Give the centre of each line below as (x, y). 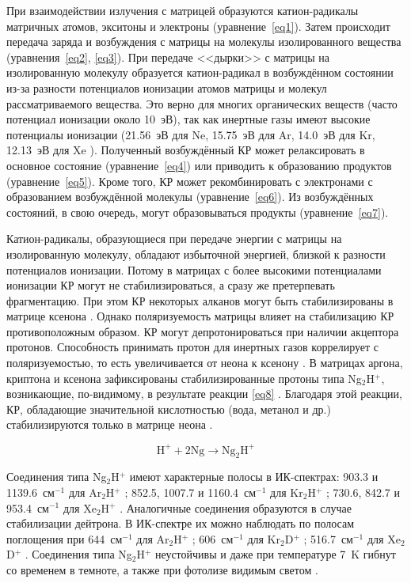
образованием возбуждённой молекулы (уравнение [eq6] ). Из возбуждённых (190, 197)
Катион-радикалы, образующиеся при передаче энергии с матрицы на (174, 238)
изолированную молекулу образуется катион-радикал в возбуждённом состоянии (200, 72)
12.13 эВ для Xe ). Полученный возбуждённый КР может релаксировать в (186, 150)
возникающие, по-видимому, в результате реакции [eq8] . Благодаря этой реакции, (204, 394)
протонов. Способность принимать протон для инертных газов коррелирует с (192, 347)
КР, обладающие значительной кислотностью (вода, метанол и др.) (169, 409)
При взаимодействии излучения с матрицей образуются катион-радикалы (183, 10)
